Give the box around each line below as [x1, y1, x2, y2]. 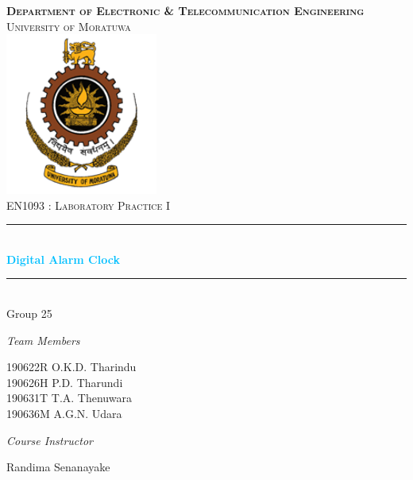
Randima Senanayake [6, 459, 110, 475]
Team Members [6, 331, 80, 348]
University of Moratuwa [6, 17, 131, 34]
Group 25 [6, 305, 52, 322]
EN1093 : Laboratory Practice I [6, 196, 170, 213]
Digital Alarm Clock [6, 250, 120, 267]
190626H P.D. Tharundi [6, 374, 123, 390]
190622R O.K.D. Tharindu [6, 358, 137, 375]
